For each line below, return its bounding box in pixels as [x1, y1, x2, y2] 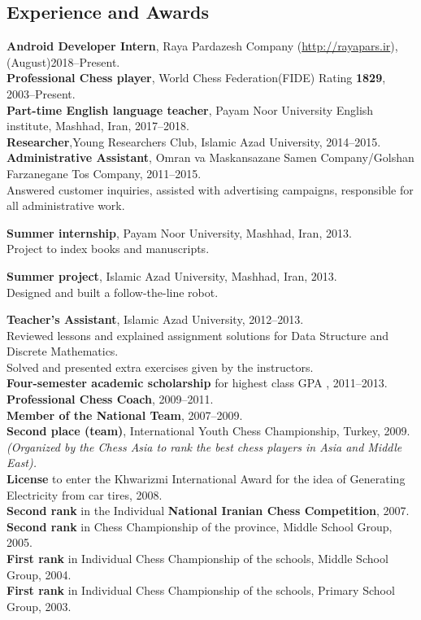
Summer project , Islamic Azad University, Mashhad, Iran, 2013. [7, 267, 337, 284]
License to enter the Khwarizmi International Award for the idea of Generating [7, 470, 406, 487]
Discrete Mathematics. [7, 343, 119, 360]
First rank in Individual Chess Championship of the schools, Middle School [7, 550, 388, 567]
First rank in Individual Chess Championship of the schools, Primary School [7, 582, 395, 599]
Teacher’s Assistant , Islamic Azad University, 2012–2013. [7, 311, 304, 328]
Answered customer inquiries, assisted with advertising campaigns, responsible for [7, 181, 414, 198]
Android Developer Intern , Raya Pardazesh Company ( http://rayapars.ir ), [7, 37, 398, 55]
